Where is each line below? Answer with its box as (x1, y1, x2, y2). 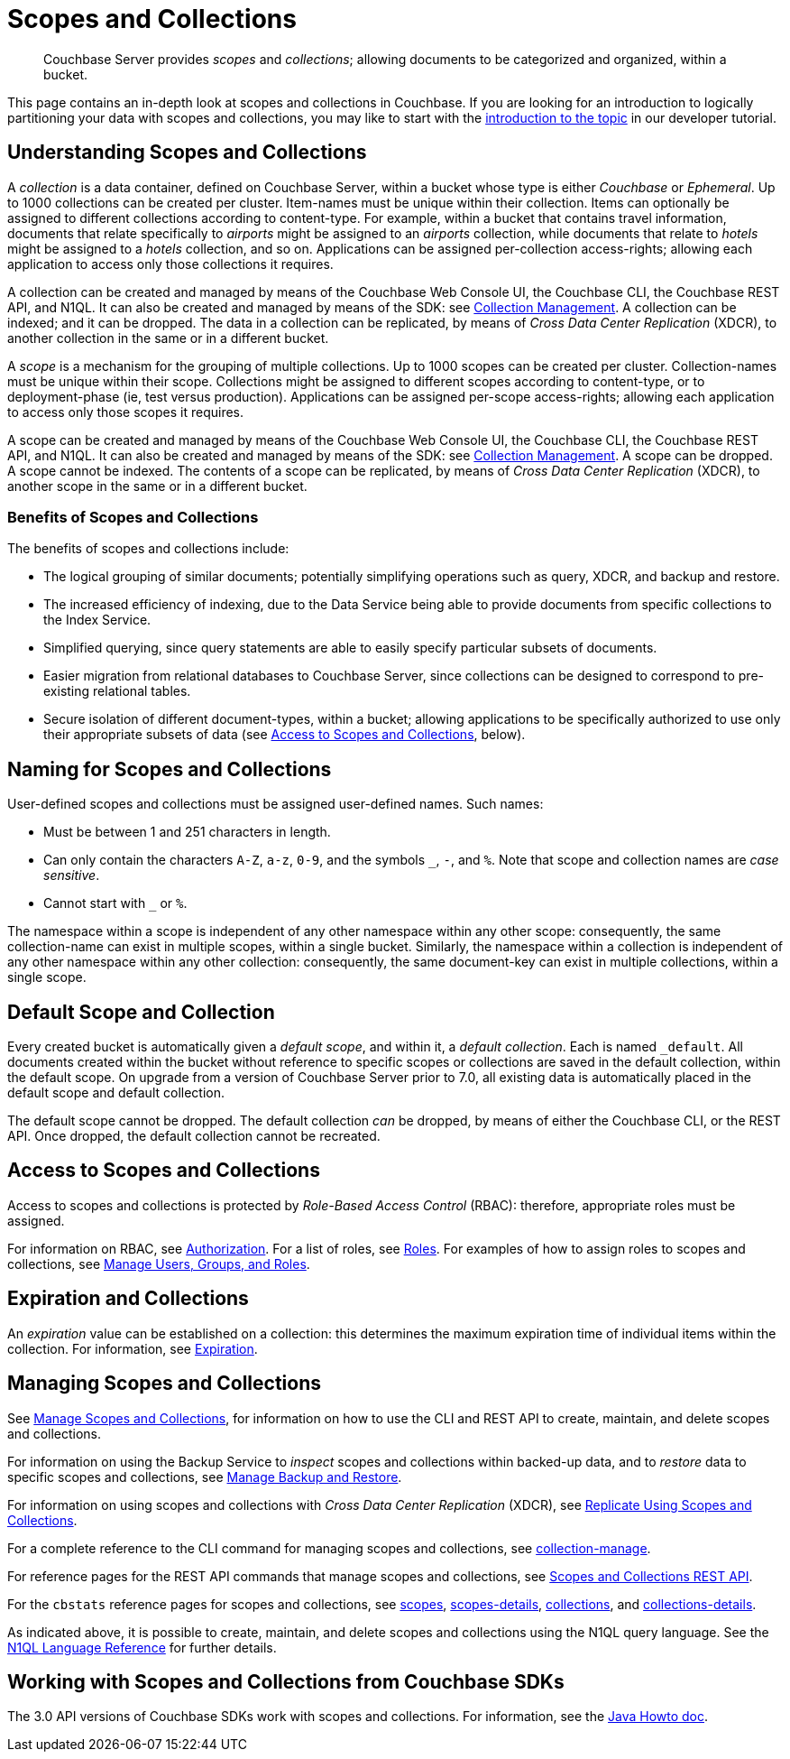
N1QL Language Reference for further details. (7, 1639, 277, 1655)
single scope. (7, 969, 87, 986)
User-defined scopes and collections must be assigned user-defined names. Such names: (7, 796, 544, 812)
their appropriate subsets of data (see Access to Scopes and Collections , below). (43, 727, 526, 743)
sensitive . (43, 867, 100, 884)
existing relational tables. (43, 683, 191, 699)
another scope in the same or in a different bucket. (7, 477, 308, 494)
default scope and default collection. (7, 1085, 225, 1101)
